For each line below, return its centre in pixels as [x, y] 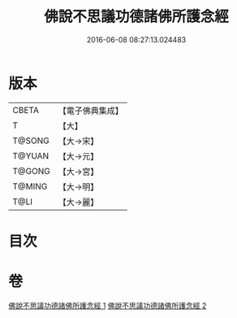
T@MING [30, 186]
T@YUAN [31, 155]
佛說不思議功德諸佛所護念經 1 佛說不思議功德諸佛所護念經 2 [108, 305]
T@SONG [31, 141]
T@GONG [31, 171]
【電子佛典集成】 [90, 111]
